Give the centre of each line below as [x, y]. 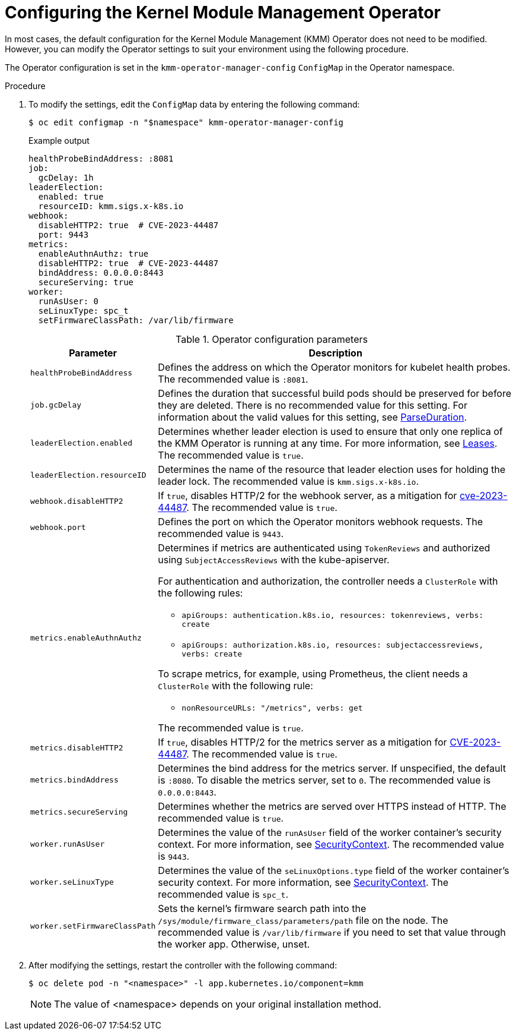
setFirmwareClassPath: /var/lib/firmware [136, 320]
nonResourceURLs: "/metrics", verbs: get [272, 708]
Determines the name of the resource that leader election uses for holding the [332, 469]
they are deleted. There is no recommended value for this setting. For [313, 405]
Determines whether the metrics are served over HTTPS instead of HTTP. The [332, 806]
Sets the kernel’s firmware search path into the [262, 908]
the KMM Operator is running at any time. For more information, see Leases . [328, 443]
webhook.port [58, 528]
